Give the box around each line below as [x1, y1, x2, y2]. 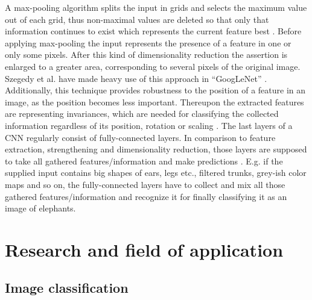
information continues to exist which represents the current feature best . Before [5, 25, 302, 37]
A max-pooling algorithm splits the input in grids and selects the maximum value [5, 1, 307, 13]
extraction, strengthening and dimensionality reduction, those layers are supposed [5, 143, 307, 155]
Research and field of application [5, 237, 284, 261]
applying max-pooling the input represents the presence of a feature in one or [5, 36, 291, 49]
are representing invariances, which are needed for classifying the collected [5, 107, 279, 120]
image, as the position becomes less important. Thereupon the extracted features [5, 95, 304, 108]
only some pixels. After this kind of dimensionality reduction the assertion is [5, 48, 288, 61]
